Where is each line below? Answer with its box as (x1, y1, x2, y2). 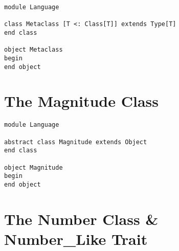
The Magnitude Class (4, 90, 159, 111)
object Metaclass (4, 46, 63, 54)
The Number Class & (4, 208, 159, 229)
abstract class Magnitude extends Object (4, 138, 147, 146)
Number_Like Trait (4, 229, 148, 249)
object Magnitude (4, 164, 63, 171)
